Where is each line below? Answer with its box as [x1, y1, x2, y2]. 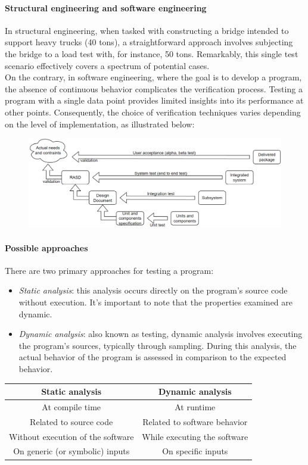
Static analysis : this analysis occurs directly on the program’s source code [18, 284, 288, 297]
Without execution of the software [9, 430, 134, 442]
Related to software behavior [142, 415, 248, 427]
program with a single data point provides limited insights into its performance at [5, 94, 304, 107]
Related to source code [30, 415, 113, 427]
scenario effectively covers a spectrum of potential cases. [5, 59, 210, 71]
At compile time [42, 400, 101, 413]
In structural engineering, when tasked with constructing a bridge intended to [5, 24, 289, 36]
